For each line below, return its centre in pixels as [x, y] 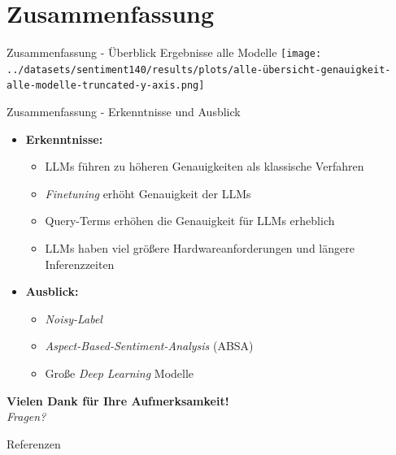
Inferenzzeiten [80, 264]
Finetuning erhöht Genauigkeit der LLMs [148, 193]
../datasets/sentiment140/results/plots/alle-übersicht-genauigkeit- [199, 69]
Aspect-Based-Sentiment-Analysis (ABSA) [149, 346]
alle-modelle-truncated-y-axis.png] [106, 86]
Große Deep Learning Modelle [120, 373]
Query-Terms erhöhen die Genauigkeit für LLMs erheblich [190, 221]
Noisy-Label [74, 318]
